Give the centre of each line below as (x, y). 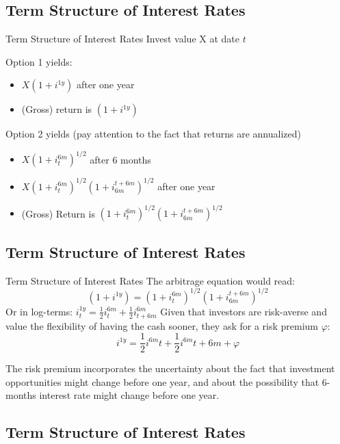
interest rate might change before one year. (129, 395)
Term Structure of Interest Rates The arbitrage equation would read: (150, 280)
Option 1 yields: (39, 61)
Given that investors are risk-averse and (244, 311)
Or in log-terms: (39, 311)
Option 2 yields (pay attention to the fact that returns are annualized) (153, 134)
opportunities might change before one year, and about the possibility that (162, 381)
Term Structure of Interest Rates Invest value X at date (122, 39)
